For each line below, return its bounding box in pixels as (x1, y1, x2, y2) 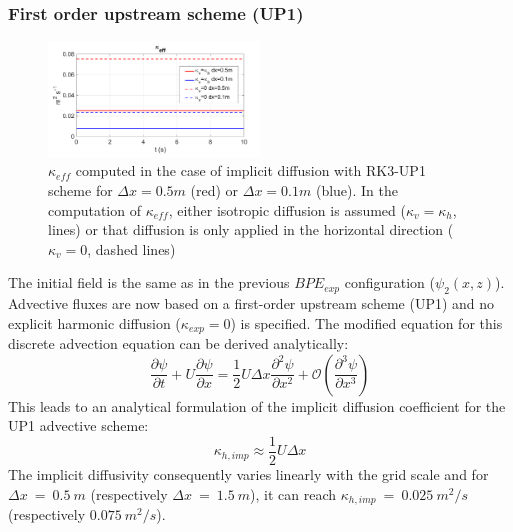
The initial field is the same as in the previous (8, 272, 290, 293)
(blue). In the (315, 179, 399, 200)
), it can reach (250, 483, 337, 504)
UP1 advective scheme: (8, 415, 149, 436)
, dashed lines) (87, 238, 176, 259)
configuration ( (344, 272, 436, 293)
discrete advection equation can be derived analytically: (8, 333, 349, 354)
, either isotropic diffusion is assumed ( (168, 199, 406, 220)
